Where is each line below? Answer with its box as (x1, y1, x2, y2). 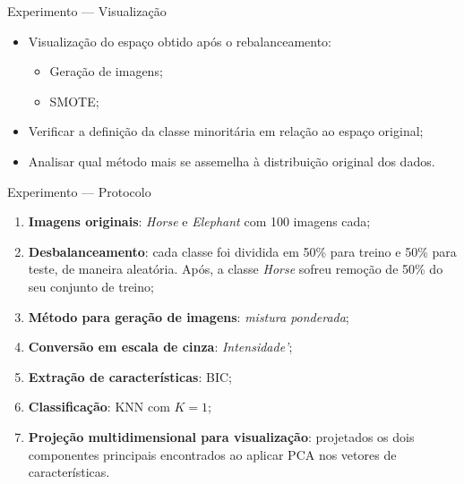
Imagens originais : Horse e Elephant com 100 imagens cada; (28, 212, 371, 231)
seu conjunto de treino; (28, 276, 154, 295)
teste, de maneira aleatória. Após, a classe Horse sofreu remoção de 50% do (28, 259, 443, 278)
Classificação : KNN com (28, 397, 170, 416)
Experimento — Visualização (7, 2, 167, 20)
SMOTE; (49, 91, 99, 110)
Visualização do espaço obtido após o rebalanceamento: (28, 31, 331, 50)
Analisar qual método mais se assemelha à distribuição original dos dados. (28, 151, 435, 170)
